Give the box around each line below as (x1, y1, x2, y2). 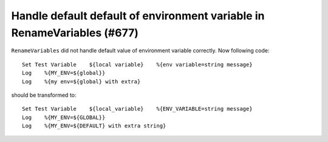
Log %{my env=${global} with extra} (22, 78, 141, 85)
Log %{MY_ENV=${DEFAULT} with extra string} (22, 123, 166, 129)
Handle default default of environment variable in (11, 9, 265, 22)
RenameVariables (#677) (11, 26, 139, 39)
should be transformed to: (11, 91, 77, 98)
